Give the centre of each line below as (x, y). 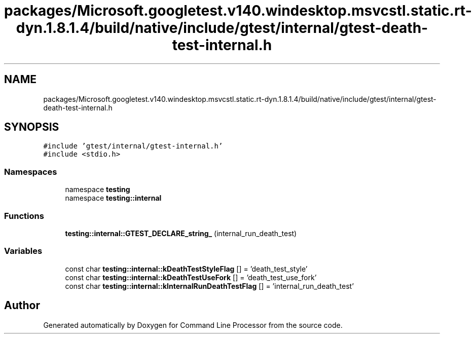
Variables (23, 251)
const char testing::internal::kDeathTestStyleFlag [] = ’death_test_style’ (186, 269)
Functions (24, 216)
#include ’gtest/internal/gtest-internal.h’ (133, 146)
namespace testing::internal (113, 198)
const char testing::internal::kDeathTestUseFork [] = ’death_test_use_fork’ (191, 277)
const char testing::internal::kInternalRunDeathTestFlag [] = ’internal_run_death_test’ (209, 286)
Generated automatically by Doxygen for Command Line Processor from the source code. (193, 325)
